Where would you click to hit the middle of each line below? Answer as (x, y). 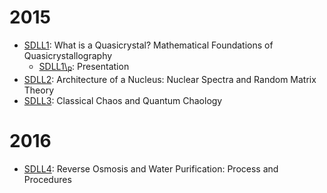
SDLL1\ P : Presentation (84, 67)
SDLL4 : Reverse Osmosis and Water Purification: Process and (151, 168)
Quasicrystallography (68, 55)
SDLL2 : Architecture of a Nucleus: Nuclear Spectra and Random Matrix (170, 79)
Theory (39, 90)
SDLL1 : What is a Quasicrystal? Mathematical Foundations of (148, 45)
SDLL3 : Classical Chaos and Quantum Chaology (123, 100)
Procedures (47, 179)
